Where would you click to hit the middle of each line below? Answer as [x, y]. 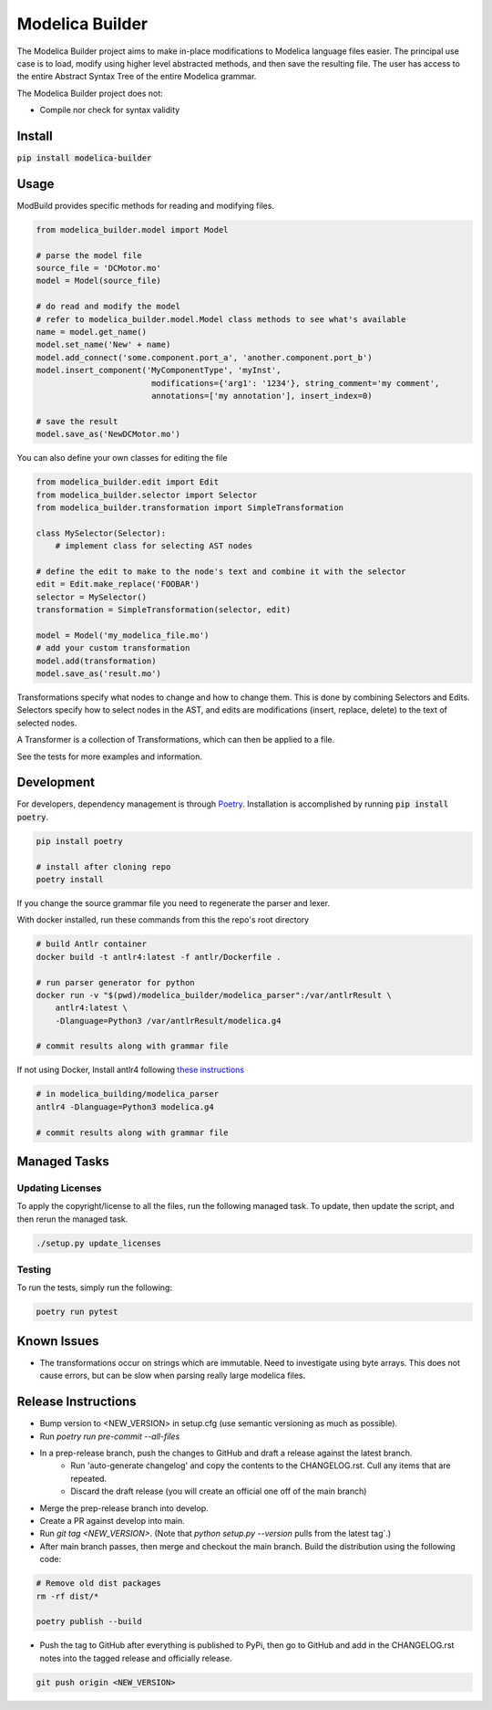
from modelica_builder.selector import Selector [147, 495]
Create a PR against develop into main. [113, 1520]
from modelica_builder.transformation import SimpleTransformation [190, 507]
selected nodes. [47, 723]
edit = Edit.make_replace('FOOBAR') [118, 584]
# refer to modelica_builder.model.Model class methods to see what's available [221, 319]
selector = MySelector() [92, 597]
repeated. [89, 1478]
